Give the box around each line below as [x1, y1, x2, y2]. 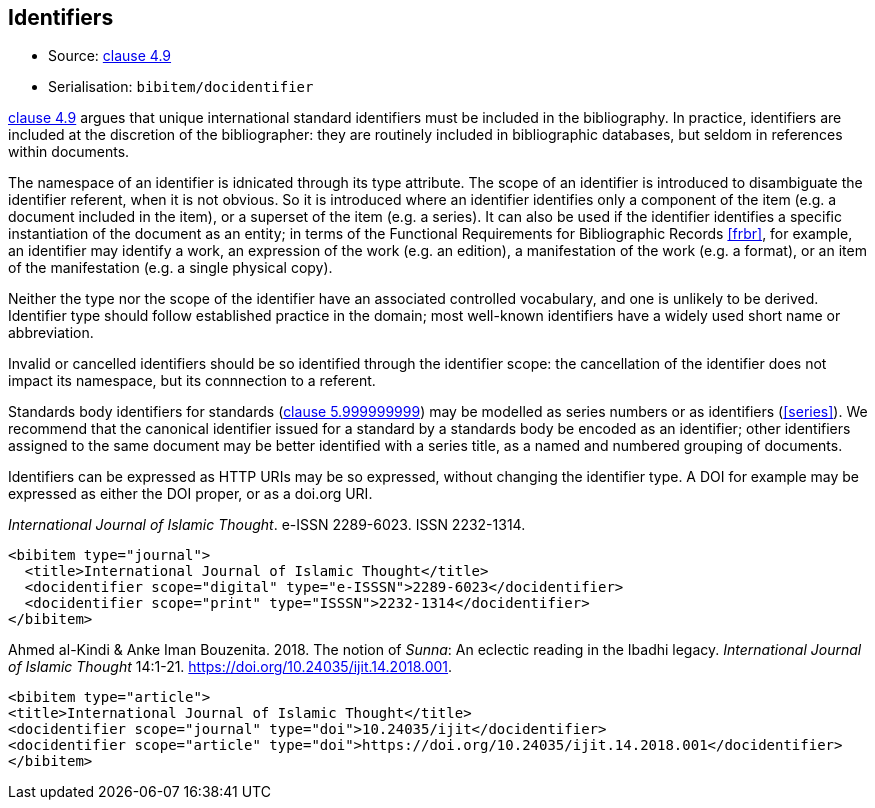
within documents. [8, 143, 130, 161]
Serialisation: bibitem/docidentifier [48, 78, 314, 96]
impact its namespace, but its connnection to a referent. [8, 372, 376, 390]
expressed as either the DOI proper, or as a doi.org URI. [8, 485, 373, 503]
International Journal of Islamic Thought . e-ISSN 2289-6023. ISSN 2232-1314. [8, 516, 526, 534]
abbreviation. [8, 324, 94, 342]
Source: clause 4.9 [48, 47, 172, 65]
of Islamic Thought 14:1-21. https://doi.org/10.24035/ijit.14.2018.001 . [8, 658, 453, 676]
